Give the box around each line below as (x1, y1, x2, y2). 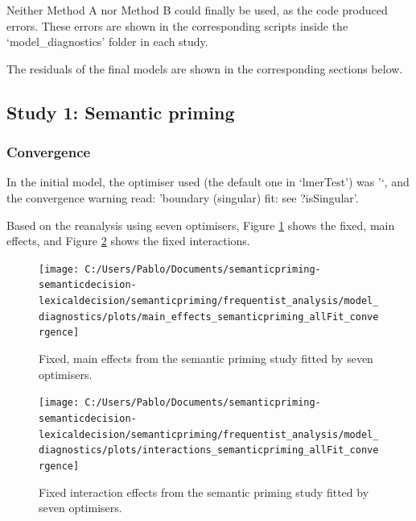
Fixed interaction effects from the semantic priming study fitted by (39, 483, 369, 500)
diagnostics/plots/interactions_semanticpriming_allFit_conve (39, 444, 379, 456)
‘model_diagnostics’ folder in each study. (6, 33, 208, 50)
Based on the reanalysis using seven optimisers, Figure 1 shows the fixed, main (6, 216, 395, 233)
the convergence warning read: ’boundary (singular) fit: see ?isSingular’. (6, 189, 359, 206)
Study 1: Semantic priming (6, 99, 235, 124)
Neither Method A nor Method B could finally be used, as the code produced (6, 2, 388, 18)
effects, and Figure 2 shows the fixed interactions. (6, 232, 250, 249)
